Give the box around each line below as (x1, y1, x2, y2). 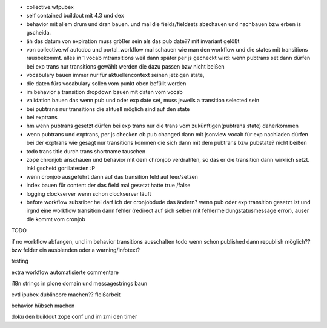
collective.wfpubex (26, 4, 74, 10)
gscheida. (26, 29, 51, 36)
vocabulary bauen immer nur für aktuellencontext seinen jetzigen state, (26, 72, 205, 79)
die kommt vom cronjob (26, 215, 86, 223)
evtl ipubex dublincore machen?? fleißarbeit (11, 291, 121, 298)
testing (11, 258, 28, 265)
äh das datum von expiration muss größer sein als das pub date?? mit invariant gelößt (26, 37, 240, 45)
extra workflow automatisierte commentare (11, 269, 119, 276)
